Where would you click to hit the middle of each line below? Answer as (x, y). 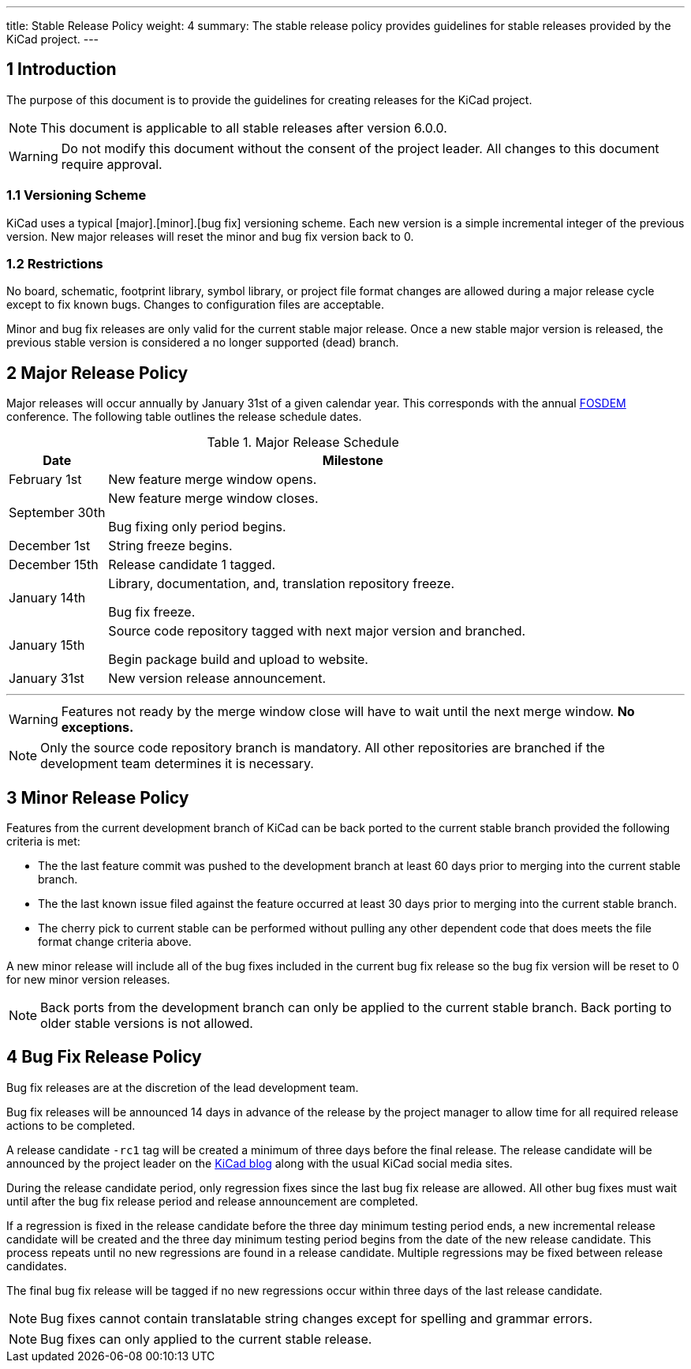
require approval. (112, 164)
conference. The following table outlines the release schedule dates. (184, 417)
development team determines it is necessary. (177, 764)
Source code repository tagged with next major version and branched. (317, 631)
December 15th (54, 565)
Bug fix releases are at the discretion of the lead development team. (183, 1087)
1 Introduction (62, 69)
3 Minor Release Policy (98, 797)
